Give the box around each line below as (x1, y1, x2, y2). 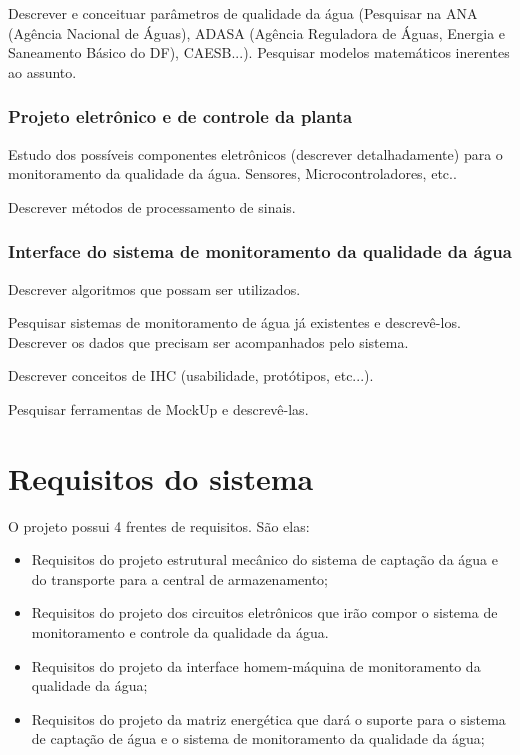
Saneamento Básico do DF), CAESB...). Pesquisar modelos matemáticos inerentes (8, 42, 510, 63)
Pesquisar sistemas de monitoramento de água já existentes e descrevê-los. (8, 312, 461, 333)
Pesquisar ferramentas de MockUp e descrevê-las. (8, 398, 309, 419)
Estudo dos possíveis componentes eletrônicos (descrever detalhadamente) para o (8, 143, 503, 164)
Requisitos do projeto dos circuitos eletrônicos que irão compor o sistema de (31, 602, 498, 623)
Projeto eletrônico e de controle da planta (8, 104, 353, 129)
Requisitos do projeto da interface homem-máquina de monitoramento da (31, 655, 481, 676)
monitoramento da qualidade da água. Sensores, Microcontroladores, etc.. (8, 163, 457, 184)
